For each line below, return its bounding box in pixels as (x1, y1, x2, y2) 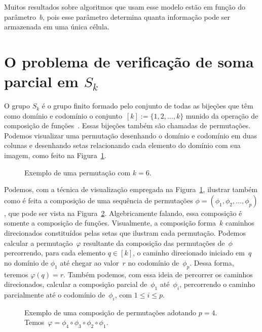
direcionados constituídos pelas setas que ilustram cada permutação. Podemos (4, 228, 246, 238)
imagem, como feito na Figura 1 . (4, 150, 106, 161)
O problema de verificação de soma (4, 51, 254, 71)
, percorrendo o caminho (179, 279, 255, 289)
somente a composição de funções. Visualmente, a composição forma (4, 217, 216, 228)
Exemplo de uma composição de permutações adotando (24, 307, 197, 317)
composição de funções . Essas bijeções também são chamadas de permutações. (4, 120, 250, 131)
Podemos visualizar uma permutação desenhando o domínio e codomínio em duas (4, 130, 257, 140)
